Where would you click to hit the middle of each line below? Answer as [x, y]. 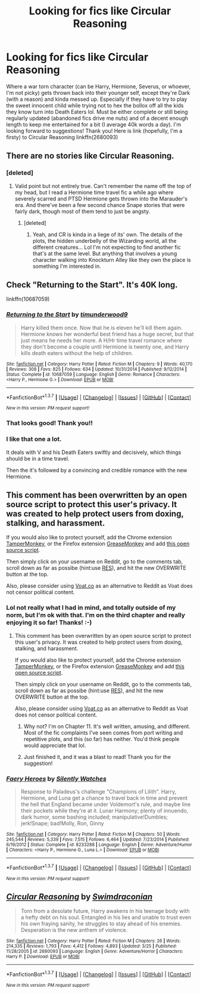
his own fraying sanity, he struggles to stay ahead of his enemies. [101, 924]
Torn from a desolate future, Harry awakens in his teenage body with [105, 911]
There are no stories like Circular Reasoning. [90, 156]
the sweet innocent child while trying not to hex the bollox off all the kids [95, 105]
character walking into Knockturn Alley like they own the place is [112, 260]
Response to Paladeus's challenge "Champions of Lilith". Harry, [99, 792]
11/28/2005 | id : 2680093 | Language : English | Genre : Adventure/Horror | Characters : [95, 952]
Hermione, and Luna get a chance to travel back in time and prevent [104, 798]
